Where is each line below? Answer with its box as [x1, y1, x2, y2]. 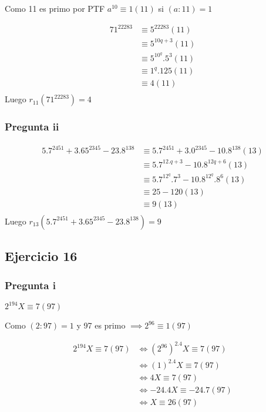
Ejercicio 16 [5, 247, 78, 265]
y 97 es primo [76, 319, 126, 331]
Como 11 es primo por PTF [5, 2, 105, 14]
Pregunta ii [5, 119, 59, 134]
